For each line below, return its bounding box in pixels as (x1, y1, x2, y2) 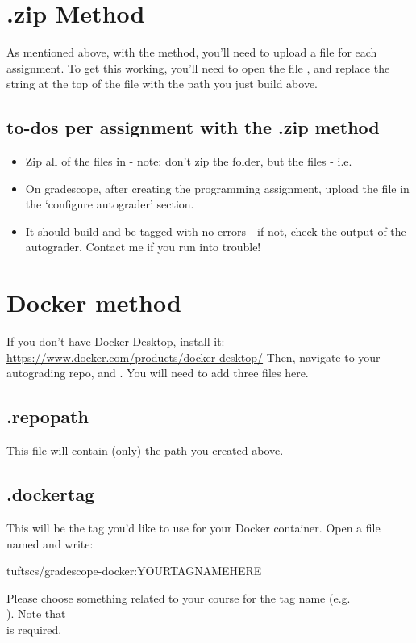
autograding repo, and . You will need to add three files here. (6, 364, 309, 381)
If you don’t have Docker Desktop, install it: (6, 333, 225, 350)
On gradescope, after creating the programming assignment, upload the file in (25, 179, 410, 196)
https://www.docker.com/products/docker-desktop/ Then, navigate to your (6, 348, 381, 365)
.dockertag (6, 481, 95, 506)
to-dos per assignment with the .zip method (6, 115, 380, 140)
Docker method (6, 286, 181, 319)
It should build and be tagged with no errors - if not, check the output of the (25, 222, 406, 239)
